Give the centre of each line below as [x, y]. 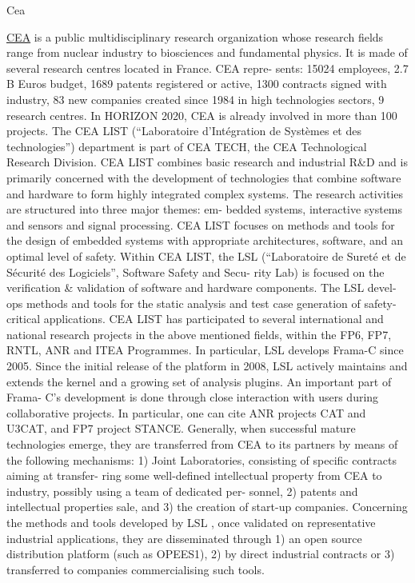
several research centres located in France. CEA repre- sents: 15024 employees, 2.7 [207, 68]
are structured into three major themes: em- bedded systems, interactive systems [205, 209]
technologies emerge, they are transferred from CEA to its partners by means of [202, 444]
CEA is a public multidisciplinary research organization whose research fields [195, 36]
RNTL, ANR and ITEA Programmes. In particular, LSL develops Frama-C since [205, 350]
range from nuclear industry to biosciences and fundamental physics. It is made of [207, 52]
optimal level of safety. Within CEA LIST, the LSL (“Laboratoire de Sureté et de [206, 256]
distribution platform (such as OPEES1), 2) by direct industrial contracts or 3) [201, 554]
